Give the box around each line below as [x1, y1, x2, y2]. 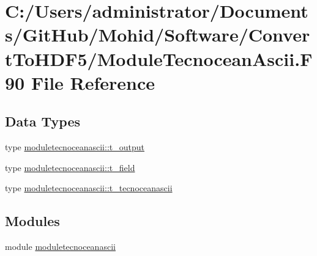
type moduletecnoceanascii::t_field [5, 161, 135, 174]
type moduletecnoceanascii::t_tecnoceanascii [5, 181, 173, 194]
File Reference [31, 70, 155, 95]
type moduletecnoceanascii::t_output [5, 141, 144, 153]
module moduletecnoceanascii [5, 240, 116, 253]
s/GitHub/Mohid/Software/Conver [5, 22, 310, 47]
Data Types [5, 112, 80, 131]
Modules [5, 211, 60, 230]
